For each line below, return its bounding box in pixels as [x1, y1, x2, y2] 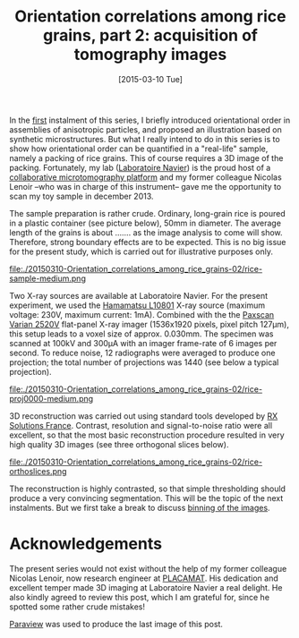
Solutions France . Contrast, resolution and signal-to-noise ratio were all [9, 420, 273, 430]
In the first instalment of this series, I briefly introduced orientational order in [9, 115, 291, 125]
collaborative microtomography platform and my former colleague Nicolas [9, 172, 282, 183]
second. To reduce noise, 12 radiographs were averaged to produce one [9, 347, 276, 358]
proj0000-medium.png [9, 393, 94, 404]
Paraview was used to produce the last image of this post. [9, 618, 224, 629]
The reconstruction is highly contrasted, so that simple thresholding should [9, 483, 286, 494]
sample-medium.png [9, 273, 87, 284]
